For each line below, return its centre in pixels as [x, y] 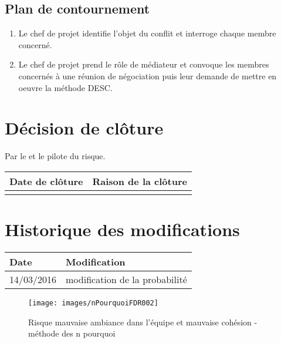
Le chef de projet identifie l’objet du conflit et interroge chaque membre [147, 33]
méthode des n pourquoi [72, 333]
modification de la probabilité [126, 280]
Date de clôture [46, 181]
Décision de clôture [84, 128]
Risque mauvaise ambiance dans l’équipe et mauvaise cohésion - [143, 322]
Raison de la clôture [140, 181]
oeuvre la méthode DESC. [65, 87]
